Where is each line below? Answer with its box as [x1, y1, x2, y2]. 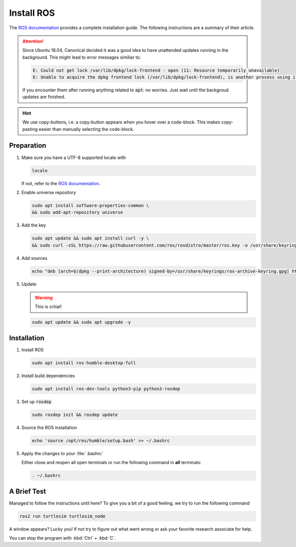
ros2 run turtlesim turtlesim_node [19, 513, 106, 519]
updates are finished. [22, 94, 66, 100]
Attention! [22, 38, 44, 44]
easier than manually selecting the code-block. [38, 126, 134, 132]
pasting [22, 126, 38, 132]
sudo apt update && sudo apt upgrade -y [32, 319, 131, 325]
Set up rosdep [21, 398, 52, 404]
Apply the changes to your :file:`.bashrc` [21, 450, 104, 456]
